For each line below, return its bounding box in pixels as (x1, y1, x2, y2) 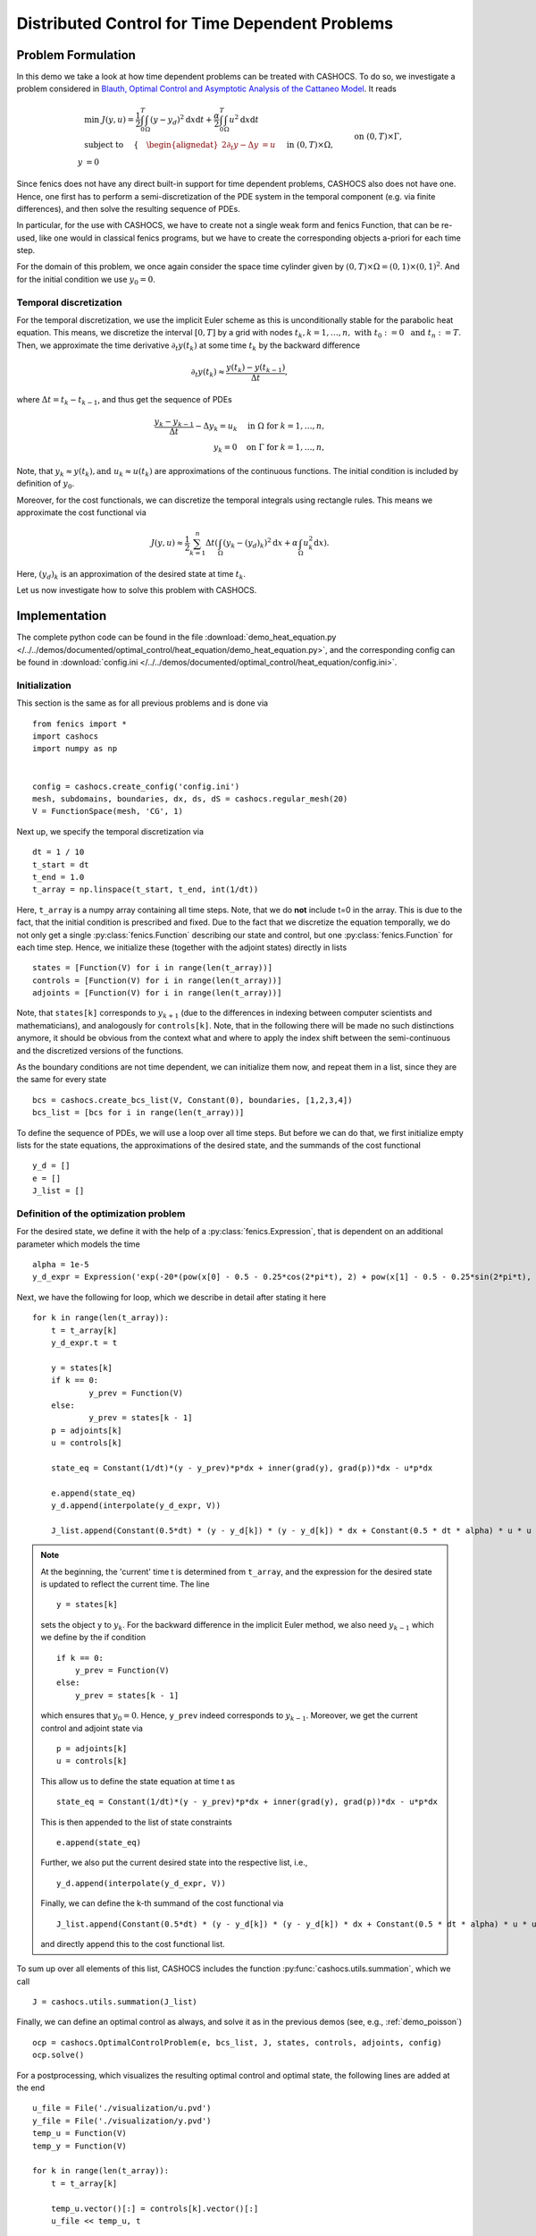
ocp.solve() (32, 2050, 85, 2061)
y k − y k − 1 (154, 416, 195, 428)
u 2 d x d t (229, 113, 259, 124)
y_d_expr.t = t (50, 1338, 118, 1348)
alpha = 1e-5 (32, 1259, 89, 1270)
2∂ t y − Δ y (222, 140, 259, 152)
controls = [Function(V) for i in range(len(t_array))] (32, 975, 282, 986)
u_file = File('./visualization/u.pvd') (32, 2103, 212, 2113)
